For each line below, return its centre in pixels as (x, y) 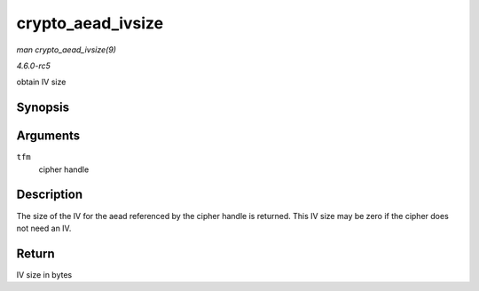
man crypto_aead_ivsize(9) (67, 50)
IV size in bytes (44, 274)
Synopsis (43, 108)
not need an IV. (44, 228)
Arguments (48, 136)
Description (50, 195)
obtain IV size (41, 82)
